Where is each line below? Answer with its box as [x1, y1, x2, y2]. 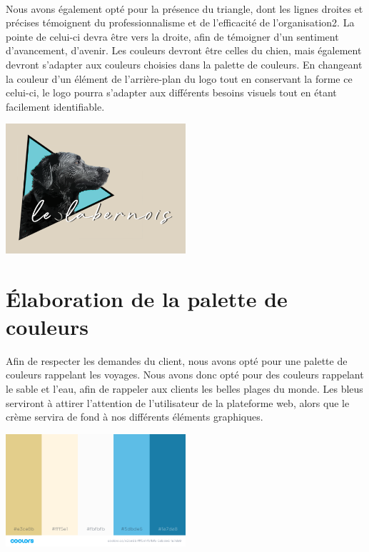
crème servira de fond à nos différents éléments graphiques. [6, 409, 263, 424]
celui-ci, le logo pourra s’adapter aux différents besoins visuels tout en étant [6, 85, 337, 100]
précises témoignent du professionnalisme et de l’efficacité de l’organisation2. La [6, 15, 355, 30]
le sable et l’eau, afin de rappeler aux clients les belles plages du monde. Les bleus [6, 381, 363, 396]
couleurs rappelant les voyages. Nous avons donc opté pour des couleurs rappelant [6, 367, 364, 382]
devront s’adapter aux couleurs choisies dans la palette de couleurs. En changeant [6, 56, 363, 71]
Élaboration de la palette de [6, 283, 288, 313]
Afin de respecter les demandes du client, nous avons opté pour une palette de [6, 353, 348, 368]
